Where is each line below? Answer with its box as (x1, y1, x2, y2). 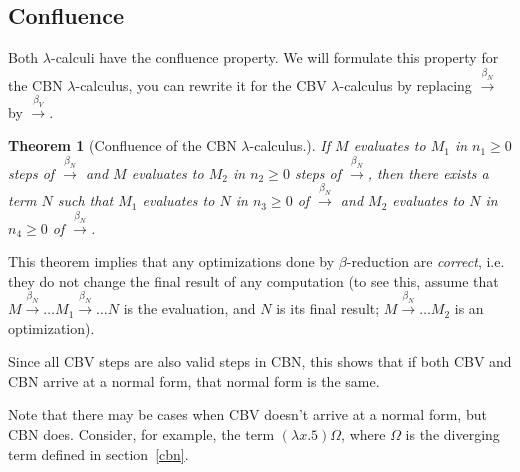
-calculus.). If (249, 135, 331, 156)
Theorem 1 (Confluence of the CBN (8, 135, 237, 156)
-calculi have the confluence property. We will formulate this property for (50, 47, 499, 68)
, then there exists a (367, 162, 489, 183)
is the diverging (405, 424, 500, 445)
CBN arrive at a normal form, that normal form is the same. (8, 370, 380, 391)
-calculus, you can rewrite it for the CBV (75, 74, 327, 95)
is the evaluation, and (123, 298, 256, 319)
